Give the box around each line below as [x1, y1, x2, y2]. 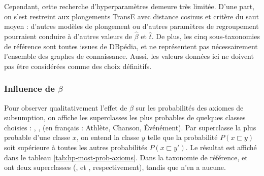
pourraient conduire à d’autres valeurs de [4, 31, 132, 41]
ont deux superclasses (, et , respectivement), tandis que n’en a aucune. [4, 162, 226, 172]
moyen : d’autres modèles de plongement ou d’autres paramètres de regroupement [4, 21, 259, 31]
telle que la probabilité [147, 132, 218, 143]
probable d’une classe [4, 132, 71, 143]
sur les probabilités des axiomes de [136, 102, 244, 113]
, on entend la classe [76, 132, 140, 143]
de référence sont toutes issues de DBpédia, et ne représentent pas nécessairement [4, 41, 258, 51]
